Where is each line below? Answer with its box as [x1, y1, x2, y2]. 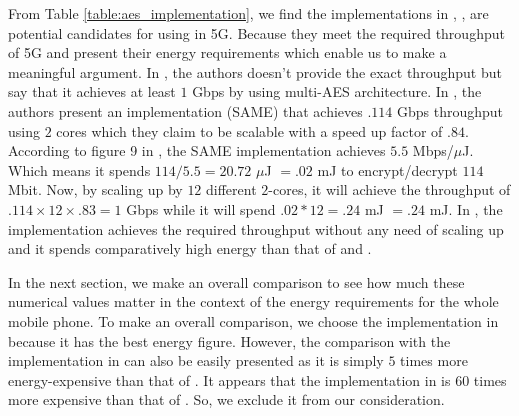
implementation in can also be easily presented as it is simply [8, 350, 384, 371]
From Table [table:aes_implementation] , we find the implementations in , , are [8, 3, 489, 23]
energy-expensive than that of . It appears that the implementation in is [8, 369, 451, 390]
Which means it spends [8, 159, 151, 180]
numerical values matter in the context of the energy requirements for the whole [8, 291, 499, 312]
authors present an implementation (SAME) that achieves [8, 100, 363, 121]
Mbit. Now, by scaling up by [8, 179, 183, 200]
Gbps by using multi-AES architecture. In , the [192, 81, 482, 102]
